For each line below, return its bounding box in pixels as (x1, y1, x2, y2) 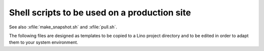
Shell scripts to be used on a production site (9, 7, 191, 18)
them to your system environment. (9, 39, 78, 45)
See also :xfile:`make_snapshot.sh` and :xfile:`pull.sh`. (9, 24, 117, 30)
